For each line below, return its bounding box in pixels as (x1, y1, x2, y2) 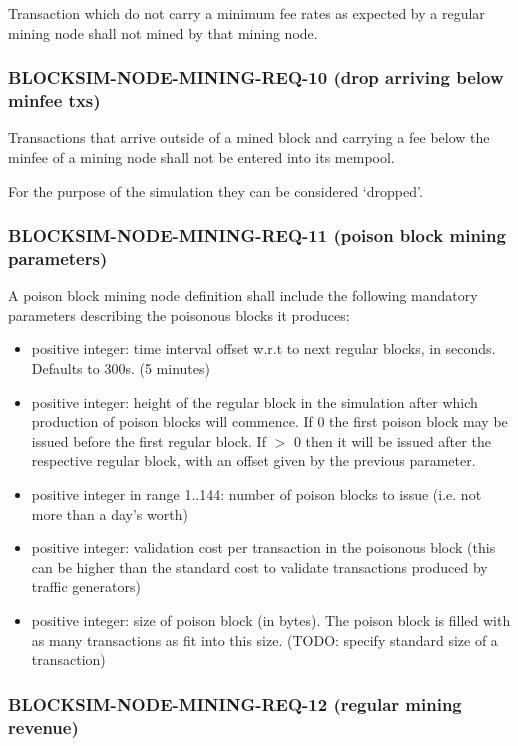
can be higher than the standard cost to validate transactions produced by (31, 556, 488, 577)
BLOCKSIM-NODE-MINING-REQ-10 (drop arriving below (8, 65, 504, 90)
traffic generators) (31, 576, 141, 597)
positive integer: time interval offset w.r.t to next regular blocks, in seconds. (31, 338, 496, 359)
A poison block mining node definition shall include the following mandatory (8, 285, 478, 306)
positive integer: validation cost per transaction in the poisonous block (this (31, 537, 496, 558)
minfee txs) (8, 88, 101, 113)
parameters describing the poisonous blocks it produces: (8, 304, 350, 325)
